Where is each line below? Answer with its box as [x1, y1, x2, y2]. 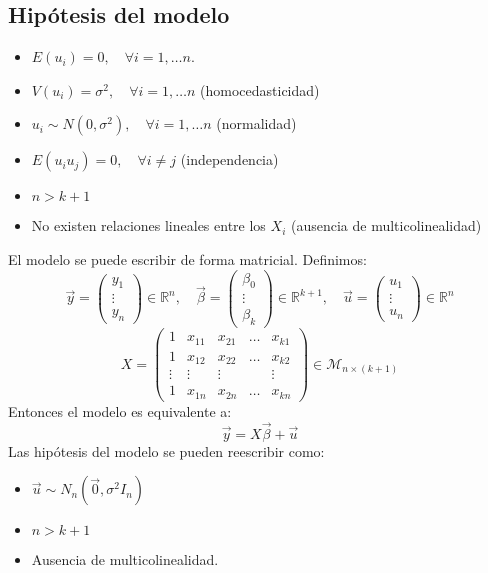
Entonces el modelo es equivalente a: [8, 400, 232, 421]
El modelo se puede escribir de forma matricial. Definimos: [8, 248, 367, 269]
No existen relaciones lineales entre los [31, 215, 266, 236]
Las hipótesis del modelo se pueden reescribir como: [8, 440, 325, 461]
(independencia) [180, 149, 279, 170]
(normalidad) [216, 113, 297, 134]
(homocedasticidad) [200, 79, 320, 100]
